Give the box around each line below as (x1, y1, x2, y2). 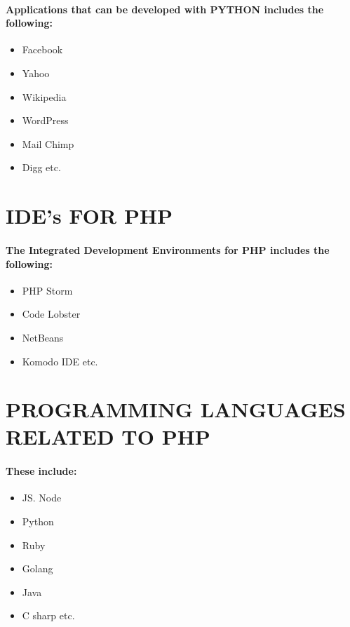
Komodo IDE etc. (22, 353, 98, 368)
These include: (6, 464, 77, 478)
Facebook (22, 42, 63, 57)
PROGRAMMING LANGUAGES (6, 395, 346, 424)
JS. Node (22, 490, 62, 505)
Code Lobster (22, 306, 81, 321)
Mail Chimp (22, 136, 74, 151)
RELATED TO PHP (6, 422, 210, 451)
